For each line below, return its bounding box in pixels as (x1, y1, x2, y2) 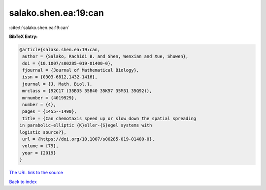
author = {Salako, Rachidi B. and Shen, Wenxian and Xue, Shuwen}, (22, 54, 189, 59)
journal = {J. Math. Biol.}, (22, 81, 93, 87)
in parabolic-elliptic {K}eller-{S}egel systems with (19, 123, 152, 128)
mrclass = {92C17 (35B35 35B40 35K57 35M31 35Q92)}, (22, 88, 152, 94)
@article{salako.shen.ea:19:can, (19, 47, 100, 52)
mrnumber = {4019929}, (22, 95, 77, 100)
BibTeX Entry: (9, 33, 38, 39)
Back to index (9, 179, 37, 185)
